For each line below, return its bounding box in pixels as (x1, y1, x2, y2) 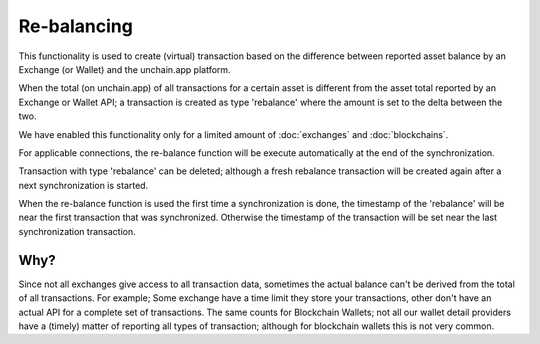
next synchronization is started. (18, 179, 149, 191)
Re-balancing (18, 15, 134, 37)
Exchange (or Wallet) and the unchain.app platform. (18, 63, 231, 75)
